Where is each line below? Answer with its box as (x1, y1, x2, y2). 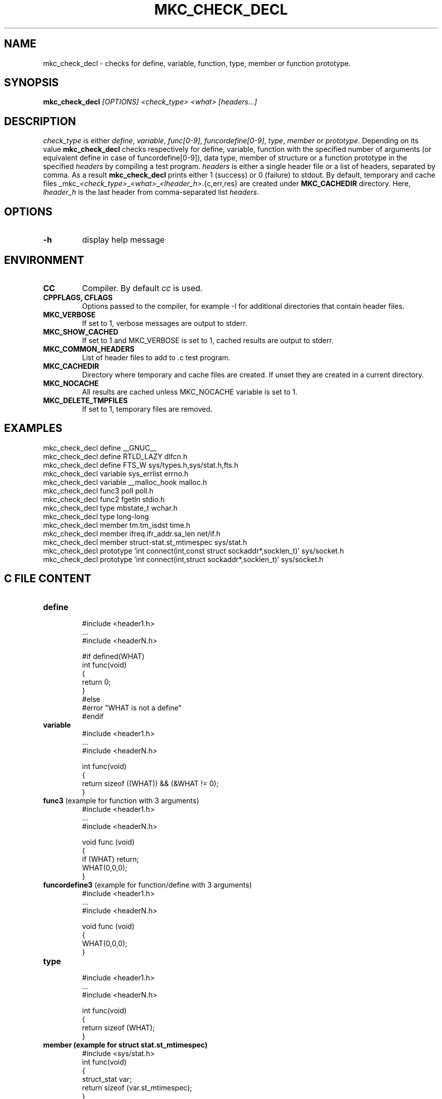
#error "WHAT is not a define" (82, 703, 182, 712)
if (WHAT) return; (82, 854, 139, 863)
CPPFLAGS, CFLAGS (43, 293, 113, 302)
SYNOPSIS (4, 76, 59, 89)
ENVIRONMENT (4, 253, 84, 266)
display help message (82, 235, 165, 245)
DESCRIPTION (4, 115, 76, 128)
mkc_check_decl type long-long (43, 512, 149, 521)
